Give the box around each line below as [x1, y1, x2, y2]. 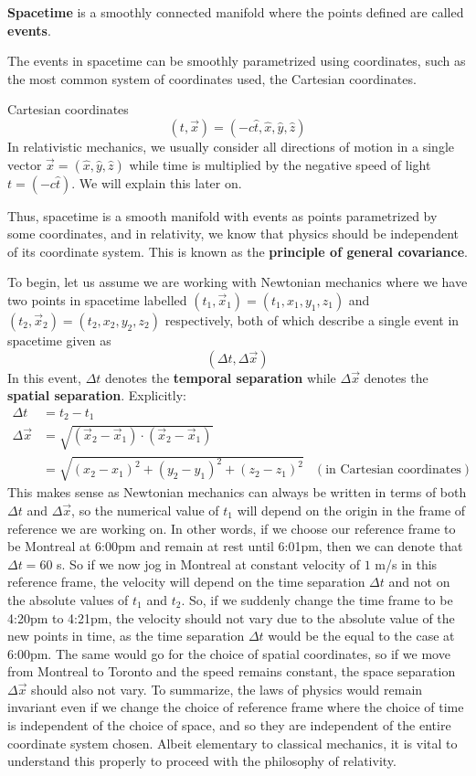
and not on [388, 572, 450, 591]
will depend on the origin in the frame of [237, 500, 466, 519]
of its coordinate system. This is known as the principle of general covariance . [7, 241, 468, 260]
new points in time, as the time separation [7, 626, 245, 645]
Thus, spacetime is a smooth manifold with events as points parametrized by [7, 206, 438, 225]
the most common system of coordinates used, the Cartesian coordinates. [7, 69, 417, 88]
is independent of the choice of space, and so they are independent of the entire [7, 716, 451, 735]
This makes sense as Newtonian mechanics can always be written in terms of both [7, 483, 467, 502]
